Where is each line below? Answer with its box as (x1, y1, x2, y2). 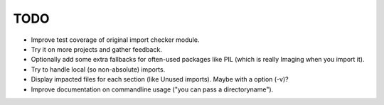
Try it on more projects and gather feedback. (31, 45, 163, 53)
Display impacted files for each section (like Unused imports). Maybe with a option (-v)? (31, 75, 289, 84)
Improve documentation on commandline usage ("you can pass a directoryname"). (31, 85, 274, 94)
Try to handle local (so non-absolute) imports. (31, 65, 166, 74)
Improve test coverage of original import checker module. (31, 35, 200, 44)
